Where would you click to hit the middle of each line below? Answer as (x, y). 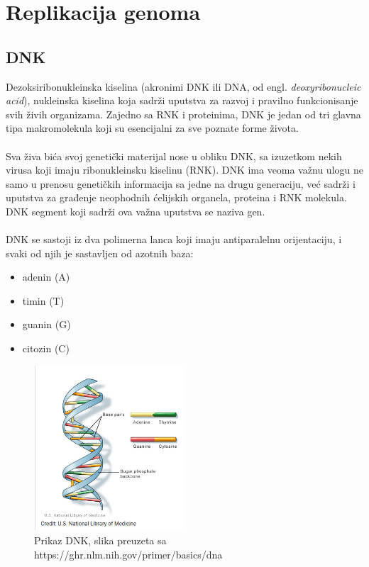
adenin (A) (46, 277)
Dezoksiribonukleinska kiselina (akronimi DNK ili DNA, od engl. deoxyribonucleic (183, 86)
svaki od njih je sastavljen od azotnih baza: (100, 253)
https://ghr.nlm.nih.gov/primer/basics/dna (128, 554)
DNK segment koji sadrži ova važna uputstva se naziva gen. (136, 211)
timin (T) (43, 300)
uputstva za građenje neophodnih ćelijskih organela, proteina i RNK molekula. (176, 197)
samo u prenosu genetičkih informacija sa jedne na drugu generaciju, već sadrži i (181, 183)
